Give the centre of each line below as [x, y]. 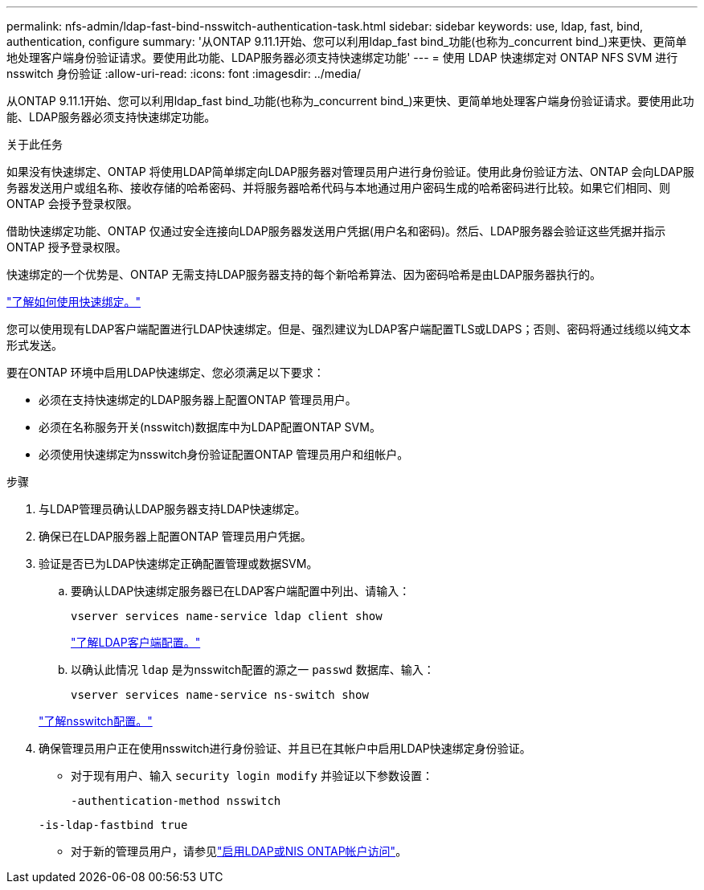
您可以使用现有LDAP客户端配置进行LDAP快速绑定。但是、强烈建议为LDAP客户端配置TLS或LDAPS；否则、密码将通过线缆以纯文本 [349, 329]
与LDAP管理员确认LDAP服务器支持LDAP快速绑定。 [172, 509]
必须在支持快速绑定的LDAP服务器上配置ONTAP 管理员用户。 [198, 400]
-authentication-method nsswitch [176, 801]
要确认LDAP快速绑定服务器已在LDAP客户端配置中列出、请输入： [241, 591]
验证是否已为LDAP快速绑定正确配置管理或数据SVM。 [178, 563]
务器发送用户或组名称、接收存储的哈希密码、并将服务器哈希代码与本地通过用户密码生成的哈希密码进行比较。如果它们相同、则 [338, 188]
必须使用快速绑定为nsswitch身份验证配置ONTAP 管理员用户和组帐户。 [224, 454]
